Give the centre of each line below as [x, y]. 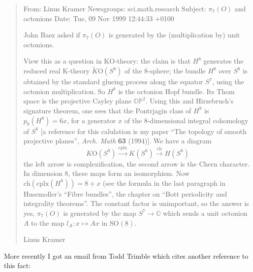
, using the [228, 82]
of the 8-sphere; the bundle [165, 71]
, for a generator [92, 120]
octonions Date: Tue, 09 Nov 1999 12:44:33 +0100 [99, 18]
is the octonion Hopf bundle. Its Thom [176, 91]
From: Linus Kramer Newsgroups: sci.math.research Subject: [115, 8]
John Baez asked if [52, 35]
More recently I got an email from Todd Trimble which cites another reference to [126, 255]
